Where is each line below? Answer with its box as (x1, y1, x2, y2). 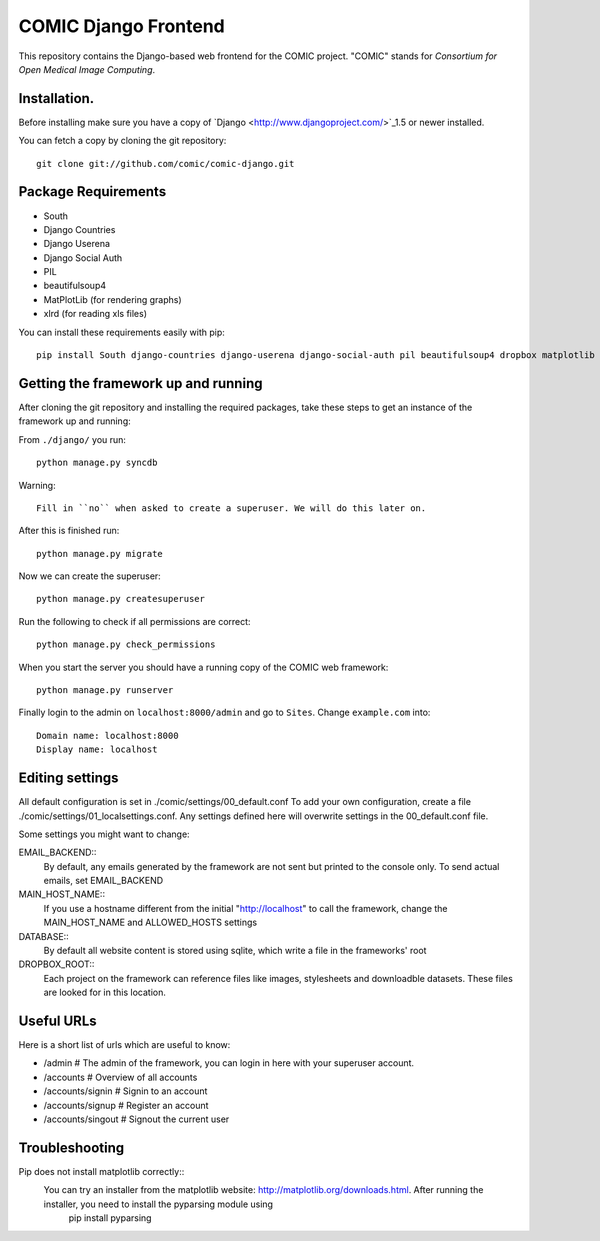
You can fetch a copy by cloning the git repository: (18, 135, 227, 147)
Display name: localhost (36, 744, 158, 755)
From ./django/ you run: (18, 433, 127, 445)
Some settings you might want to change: (18, 828, 190, 840)
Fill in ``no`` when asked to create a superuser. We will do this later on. (36, 502, 427, 514)
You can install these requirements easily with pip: (18, 326, 225, 338)
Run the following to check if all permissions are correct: (18, 615, 251, 627)
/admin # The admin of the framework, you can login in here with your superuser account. (43, 1057, 415, 1069)
